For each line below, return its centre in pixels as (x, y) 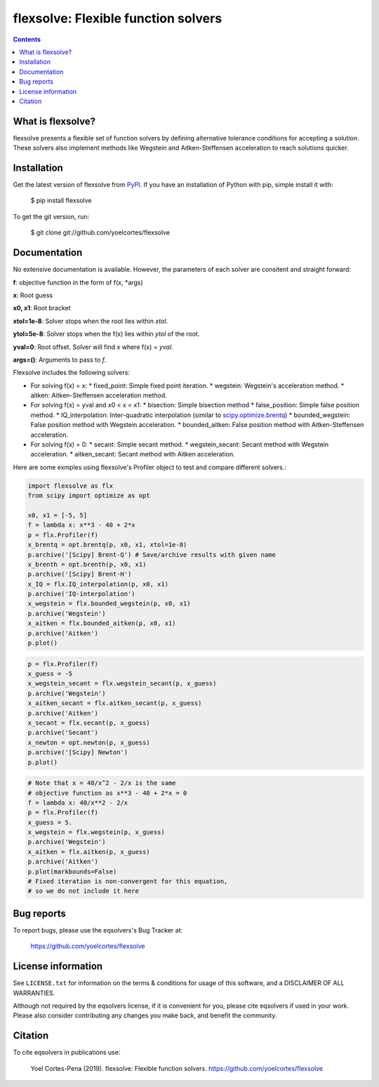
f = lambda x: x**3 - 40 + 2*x (82, 525)
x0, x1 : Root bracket (42, 308)
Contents (27, 39)
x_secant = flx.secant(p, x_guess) (89, 723)
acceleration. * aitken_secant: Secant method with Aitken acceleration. (133, 454)
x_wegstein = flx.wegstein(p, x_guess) (96, 832)
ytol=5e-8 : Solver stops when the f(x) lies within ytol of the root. (106, 334)
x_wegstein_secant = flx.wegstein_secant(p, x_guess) (122, 684)
